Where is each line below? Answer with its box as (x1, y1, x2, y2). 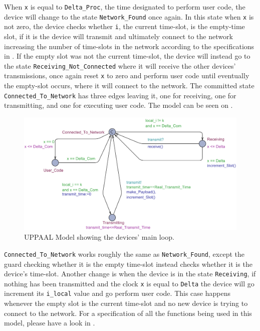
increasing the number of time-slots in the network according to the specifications (4, 41, 254, 51)
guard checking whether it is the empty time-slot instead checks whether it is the (4, 258, 252, 269)
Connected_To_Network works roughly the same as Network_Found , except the (4, 248, 244, 259)
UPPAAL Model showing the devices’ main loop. (24, 232, 174, 242)
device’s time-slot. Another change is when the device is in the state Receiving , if (4, 268, 256, 279)
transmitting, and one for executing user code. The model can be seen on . (4, 100, 233, 110)
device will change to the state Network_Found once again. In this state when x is (4, 11, 254, 22)
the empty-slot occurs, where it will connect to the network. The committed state (4, 80, 254, 91)
